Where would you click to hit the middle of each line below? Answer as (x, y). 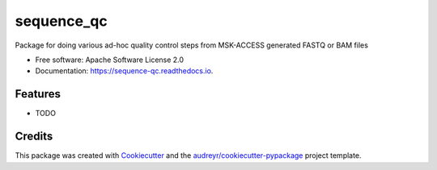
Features (38, 94)
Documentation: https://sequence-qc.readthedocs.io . (124, 71)
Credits (34, 137)
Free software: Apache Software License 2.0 (110, 60)
